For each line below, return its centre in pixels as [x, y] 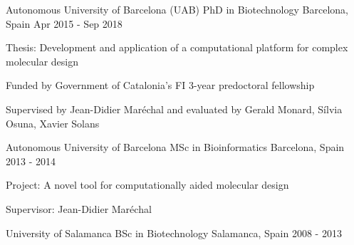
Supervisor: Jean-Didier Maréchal [79, 208]
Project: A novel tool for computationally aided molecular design [147, 185]
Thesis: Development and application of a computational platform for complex [177, 47]
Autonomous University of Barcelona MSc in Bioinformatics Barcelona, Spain [175, 147]
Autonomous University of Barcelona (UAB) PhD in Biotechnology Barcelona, [177, 9]
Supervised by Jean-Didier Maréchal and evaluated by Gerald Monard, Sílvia [174, 109]
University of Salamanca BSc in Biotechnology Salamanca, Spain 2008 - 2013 [174, 233]
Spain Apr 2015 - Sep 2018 [64, 23]
